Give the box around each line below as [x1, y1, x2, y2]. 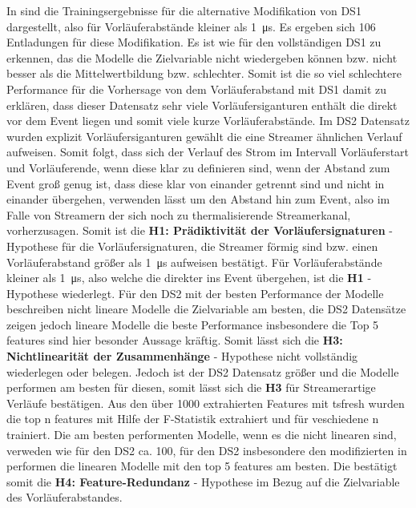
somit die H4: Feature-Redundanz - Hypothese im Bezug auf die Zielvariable [6, 473, 400, 490]
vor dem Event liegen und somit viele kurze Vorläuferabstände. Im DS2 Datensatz [6, 112, 410, 129]
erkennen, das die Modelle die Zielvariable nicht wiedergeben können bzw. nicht [6, 49, 398, 66]
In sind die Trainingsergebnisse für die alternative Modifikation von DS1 [6, 2, 361, 18]
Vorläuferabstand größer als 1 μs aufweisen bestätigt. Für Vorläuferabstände [6, 253, 382, 270]
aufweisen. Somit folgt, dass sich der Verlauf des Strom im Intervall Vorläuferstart [6, 143, 410, 160]
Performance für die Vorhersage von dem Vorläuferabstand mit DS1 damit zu [6, 80, 387, 97]
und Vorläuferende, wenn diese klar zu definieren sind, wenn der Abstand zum [6, 159, 390, 175]
